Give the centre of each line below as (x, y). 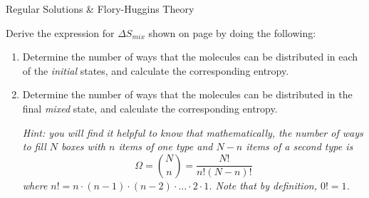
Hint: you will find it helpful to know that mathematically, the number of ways (193, 132)
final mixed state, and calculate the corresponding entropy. (150, 108)
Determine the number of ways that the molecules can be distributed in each (190, 57)
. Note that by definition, (263, 185)
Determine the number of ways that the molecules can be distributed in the (187, 94)
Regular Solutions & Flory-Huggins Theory (100, 9)
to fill (34, 146)
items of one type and (166, 146)
